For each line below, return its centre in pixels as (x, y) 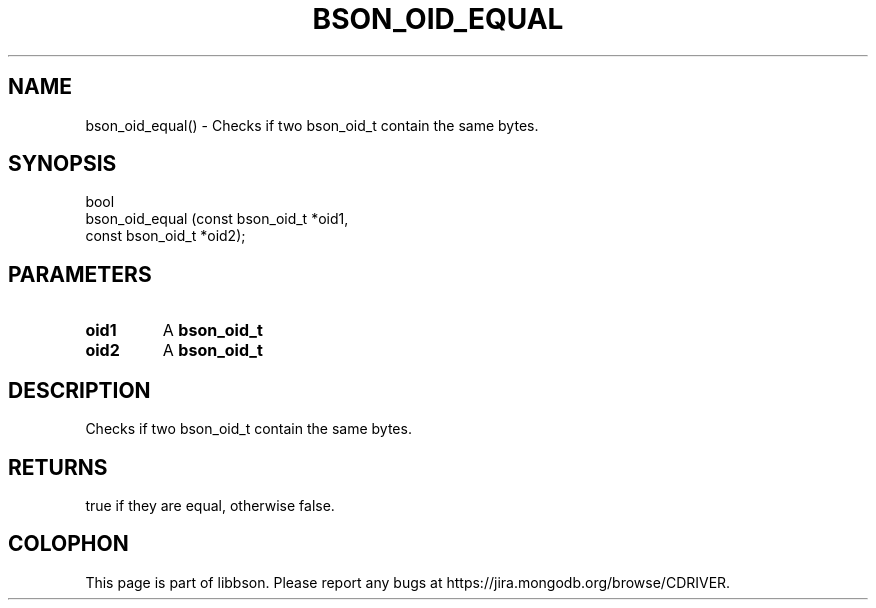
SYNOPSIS (62, 164)
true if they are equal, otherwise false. (210, 505)
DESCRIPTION (79, 390)
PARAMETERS (80, 274)
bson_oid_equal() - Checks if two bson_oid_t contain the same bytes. (312, 125)
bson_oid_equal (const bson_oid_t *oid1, (217, 219)
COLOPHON (68, 544)
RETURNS (58, 467)
